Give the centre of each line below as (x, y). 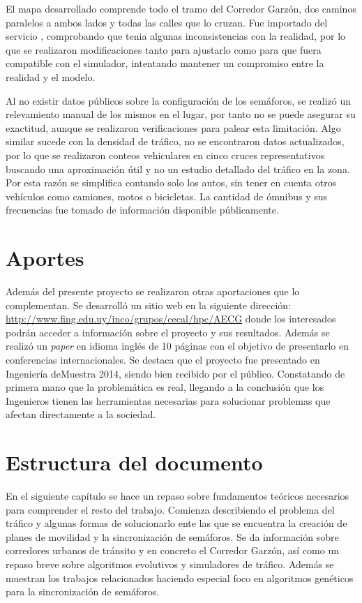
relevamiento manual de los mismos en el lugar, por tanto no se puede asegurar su (181, 114)
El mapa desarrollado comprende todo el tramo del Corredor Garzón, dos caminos (181, 8)
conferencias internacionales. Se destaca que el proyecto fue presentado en (163, 359)
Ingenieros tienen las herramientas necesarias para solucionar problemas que (168, 400)
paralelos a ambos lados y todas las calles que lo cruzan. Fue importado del (167, 22)
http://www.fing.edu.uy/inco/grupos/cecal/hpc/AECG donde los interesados (171, 319)
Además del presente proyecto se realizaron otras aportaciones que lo (153, 291)
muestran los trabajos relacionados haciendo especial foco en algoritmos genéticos (180, 578)
